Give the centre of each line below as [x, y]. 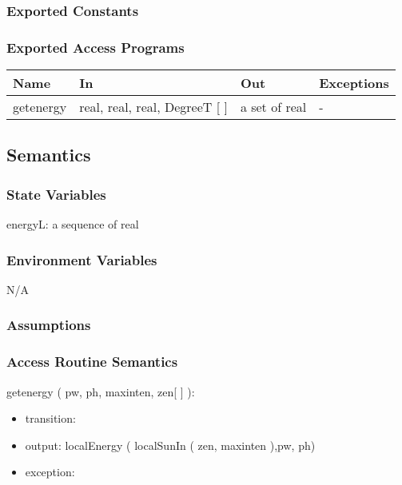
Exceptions [354, 83]
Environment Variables [82, 259]
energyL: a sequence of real [73, 224]
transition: [50, 418]
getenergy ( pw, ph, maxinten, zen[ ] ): [101, 391]
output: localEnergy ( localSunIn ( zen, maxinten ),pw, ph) [170, 445]
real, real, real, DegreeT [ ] [153, 107]
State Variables [56, 194]
